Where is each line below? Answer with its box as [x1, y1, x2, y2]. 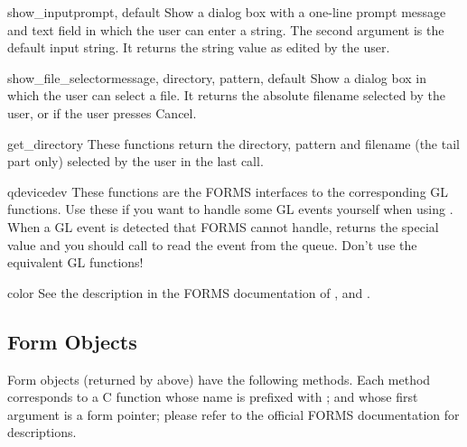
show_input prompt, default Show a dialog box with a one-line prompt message [7, 3, 446, 21]
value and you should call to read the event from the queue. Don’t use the [7, 235, 417, 254]
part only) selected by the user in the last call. [7, 152, 264, 171]
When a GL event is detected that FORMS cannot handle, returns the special [7, 217, 439, 236]
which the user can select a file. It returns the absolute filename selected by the [7, 86, 445, 105]
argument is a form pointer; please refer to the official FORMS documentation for [7, 405, 460, 424]
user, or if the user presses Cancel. [7, 103, 197, 122]
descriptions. [7, 423, 77, 442]
